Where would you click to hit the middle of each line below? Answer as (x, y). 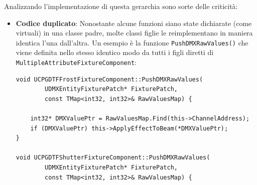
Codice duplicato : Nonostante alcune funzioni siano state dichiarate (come (134, 23)
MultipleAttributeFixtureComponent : (76, 62)
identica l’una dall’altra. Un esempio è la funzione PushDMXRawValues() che (132, 42)
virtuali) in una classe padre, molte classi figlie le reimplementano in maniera (134, 33)
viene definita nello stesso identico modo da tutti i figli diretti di (115, 52)
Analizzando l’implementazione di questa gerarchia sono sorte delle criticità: (121, 6)
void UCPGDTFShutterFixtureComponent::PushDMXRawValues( (113, 158)
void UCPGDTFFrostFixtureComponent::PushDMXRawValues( (109, 79)
